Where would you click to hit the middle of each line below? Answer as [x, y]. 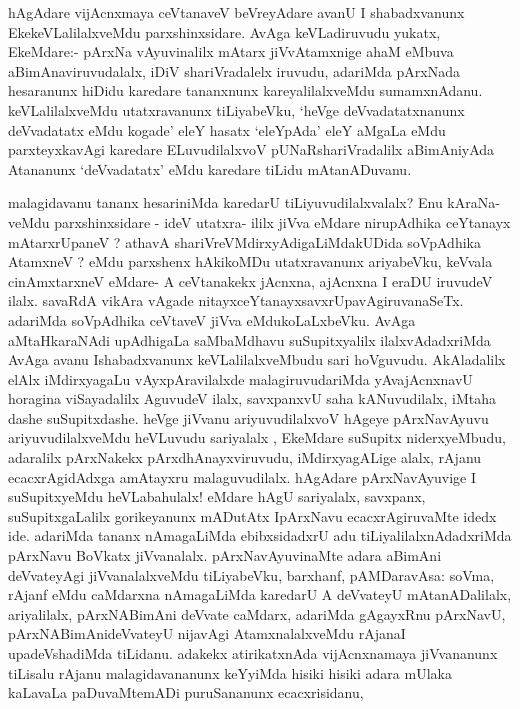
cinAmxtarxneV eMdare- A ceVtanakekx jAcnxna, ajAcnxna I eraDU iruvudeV [250, 280]
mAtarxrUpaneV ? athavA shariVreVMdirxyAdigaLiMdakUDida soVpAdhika [244, 241]
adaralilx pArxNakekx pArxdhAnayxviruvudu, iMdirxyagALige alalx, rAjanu [245, 457]
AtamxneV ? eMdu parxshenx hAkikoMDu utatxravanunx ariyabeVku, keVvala [250, 261]
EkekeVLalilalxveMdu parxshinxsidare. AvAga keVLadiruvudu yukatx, [224, 31]
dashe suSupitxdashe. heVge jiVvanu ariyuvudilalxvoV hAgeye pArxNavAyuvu [248, 417]
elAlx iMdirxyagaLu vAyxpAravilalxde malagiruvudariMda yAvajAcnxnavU [240, 378]
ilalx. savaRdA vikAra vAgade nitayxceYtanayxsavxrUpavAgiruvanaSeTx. [236, 300]
